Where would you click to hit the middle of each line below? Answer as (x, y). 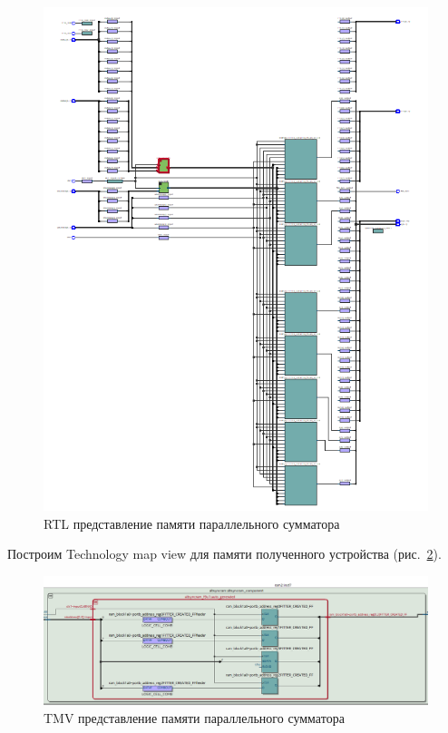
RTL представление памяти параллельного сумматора (192, 523)
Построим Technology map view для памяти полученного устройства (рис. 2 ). (224, 554)
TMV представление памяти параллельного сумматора (194, 718)
